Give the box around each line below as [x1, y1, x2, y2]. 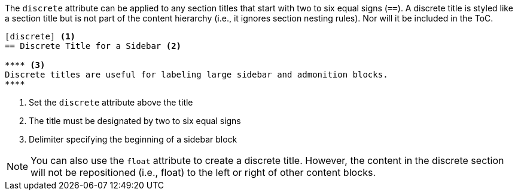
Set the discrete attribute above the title [29, 97, 193, 107]
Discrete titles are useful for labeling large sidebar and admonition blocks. [5, 70, 388, 79]
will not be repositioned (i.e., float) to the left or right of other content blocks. [31, 166, 376, 178]
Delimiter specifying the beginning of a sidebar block [29, 134, 237, 144]
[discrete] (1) [5, 32, 76, 41]
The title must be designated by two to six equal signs [29, 116, 241, 126]
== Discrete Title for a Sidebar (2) [5, 41, 182, 51]
